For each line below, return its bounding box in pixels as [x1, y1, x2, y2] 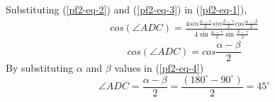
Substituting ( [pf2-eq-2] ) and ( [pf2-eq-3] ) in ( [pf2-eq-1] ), [6, 2, 247, 16]
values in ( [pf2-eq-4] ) [114, 60, 204, 75]
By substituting [6, 60, 74, 75]
